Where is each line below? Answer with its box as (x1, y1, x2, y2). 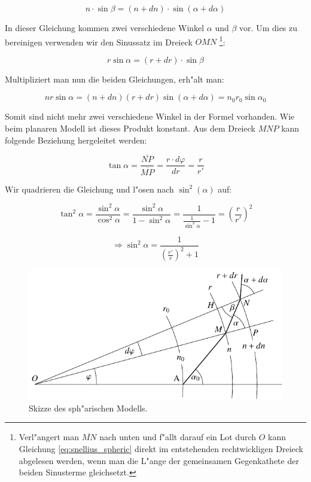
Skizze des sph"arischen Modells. (29, 401, 148, 414)
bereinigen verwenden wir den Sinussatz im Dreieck (5, 35, 193, 48)
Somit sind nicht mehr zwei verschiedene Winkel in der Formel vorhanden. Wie (5, 110, 295, 123)
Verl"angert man (19, 431, 80, 443)
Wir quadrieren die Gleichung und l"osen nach (5, 182, 174, 195)
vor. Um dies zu (239, 22, 298, 33)
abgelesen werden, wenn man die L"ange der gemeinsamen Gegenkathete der (19, 454, 299, 466)
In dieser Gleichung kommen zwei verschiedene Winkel (5, 22, 205, 33)
